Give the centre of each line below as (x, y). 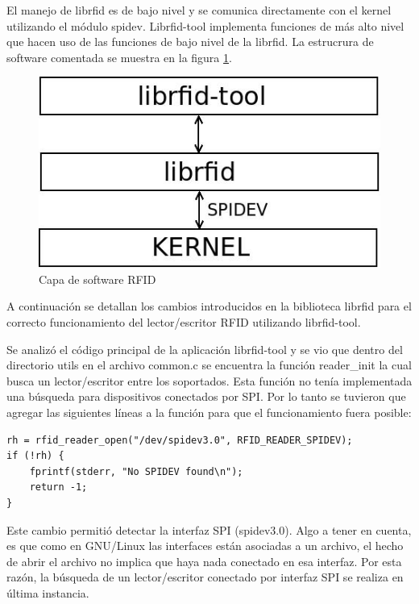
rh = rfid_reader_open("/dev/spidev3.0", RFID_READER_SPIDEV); (180, 440)
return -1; (58, 487)
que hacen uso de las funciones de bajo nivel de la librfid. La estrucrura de (190, 42)
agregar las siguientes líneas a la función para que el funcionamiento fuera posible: (209, 412)
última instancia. (48, 592)
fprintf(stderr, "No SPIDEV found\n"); (136, 471)
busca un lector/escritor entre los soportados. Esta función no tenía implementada (209, 380)
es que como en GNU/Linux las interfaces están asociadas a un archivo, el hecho (205, 546)
